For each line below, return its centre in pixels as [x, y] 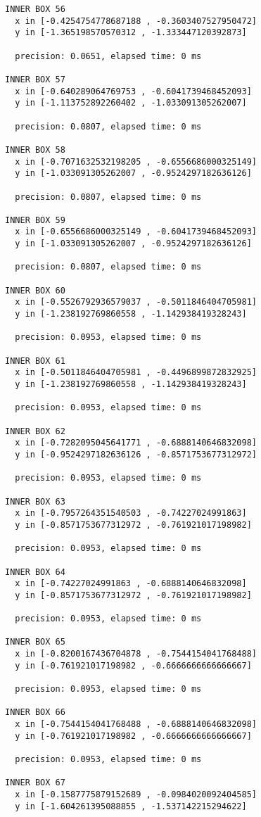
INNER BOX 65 [35, 642]
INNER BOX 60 [35, 290]
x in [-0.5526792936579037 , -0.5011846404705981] [136, 302]
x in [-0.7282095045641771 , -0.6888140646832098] [136, 443]
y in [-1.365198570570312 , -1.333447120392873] [131, 33]
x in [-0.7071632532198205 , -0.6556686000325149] [136, 161]
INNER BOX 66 [35, 712]
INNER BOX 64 [35, 572]
